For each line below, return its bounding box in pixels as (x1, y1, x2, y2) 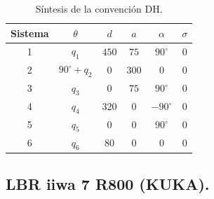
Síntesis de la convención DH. (35, 1, 163, 15)
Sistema (11, 25, 49, 40)
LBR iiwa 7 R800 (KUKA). (6, 173, 210, 195)
